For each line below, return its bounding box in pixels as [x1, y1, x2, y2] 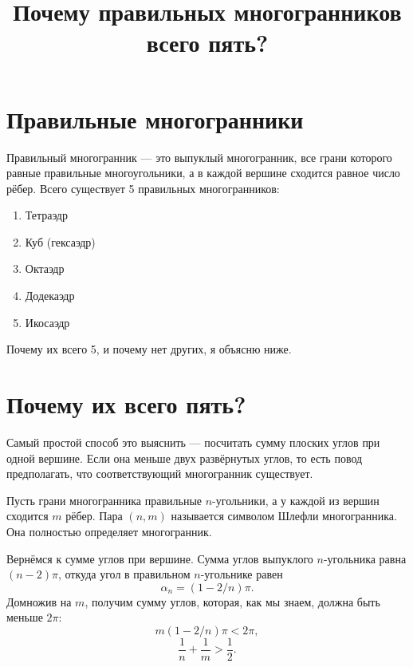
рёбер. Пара [65, 507, 123, 524]
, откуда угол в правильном [57, 566, 191, 582]
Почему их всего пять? [6, 388, 246, 420]
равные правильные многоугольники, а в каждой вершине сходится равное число [6, 164, 400, 181]
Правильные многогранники [6, 102, 304, 135]
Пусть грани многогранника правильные [6, 491, 203, 508]
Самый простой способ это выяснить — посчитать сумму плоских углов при [6, 433, 380, 450]
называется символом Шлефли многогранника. [171, 507, 397, 524]
